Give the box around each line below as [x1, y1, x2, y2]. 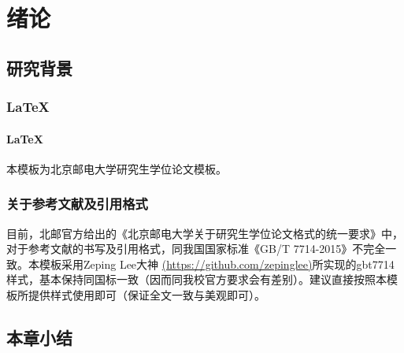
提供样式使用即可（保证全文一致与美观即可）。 [28, 286, 265, 303]
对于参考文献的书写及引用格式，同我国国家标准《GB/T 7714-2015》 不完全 [6, 240, 386, 257]
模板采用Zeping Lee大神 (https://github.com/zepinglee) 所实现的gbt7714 [39, 255, 395, 272]
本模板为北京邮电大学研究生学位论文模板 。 [6, 160, 227, 176]
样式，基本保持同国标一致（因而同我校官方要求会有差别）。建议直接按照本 [6, 271, 387, 288]
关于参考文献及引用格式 [6, 194, 148, 214]
